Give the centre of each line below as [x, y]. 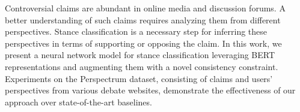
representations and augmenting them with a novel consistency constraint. [142, 66]
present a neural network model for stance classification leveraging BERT [140, 55]
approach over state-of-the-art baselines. [78, 102]
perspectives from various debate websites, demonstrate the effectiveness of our [150, 90]
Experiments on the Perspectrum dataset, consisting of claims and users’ [139, 78]
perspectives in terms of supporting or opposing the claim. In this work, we [143, 43]
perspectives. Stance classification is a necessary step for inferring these [136, 31]
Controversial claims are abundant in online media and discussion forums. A [145, 8]
